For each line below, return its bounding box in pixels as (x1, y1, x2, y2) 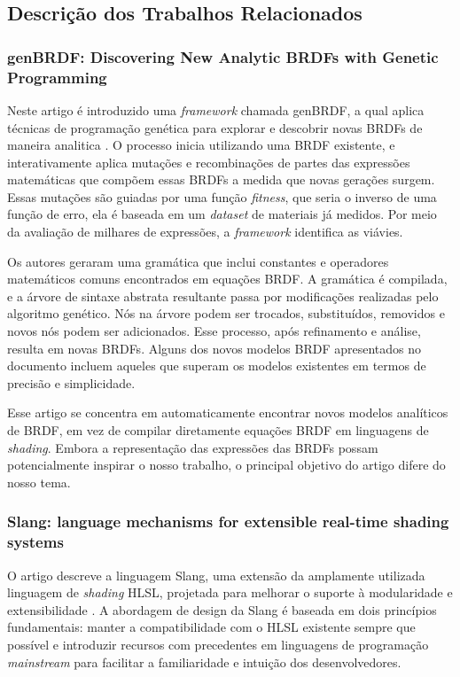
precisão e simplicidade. (7, 373, 136, 392)
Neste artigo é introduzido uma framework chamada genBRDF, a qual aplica (7, 100, 425, 119)
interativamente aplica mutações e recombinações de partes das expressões (7, 152, 410, 171)
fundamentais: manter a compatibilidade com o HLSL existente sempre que (7, 618, 416, 636)
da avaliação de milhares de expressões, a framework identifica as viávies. (7, 222, 403, 241)
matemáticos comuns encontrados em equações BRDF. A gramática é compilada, (7, 269, 448, 288)
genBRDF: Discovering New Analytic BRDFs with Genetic (7, 45, 439, 67)
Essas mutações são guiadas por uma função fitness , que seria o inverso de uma (7, 187, 437, 206)
